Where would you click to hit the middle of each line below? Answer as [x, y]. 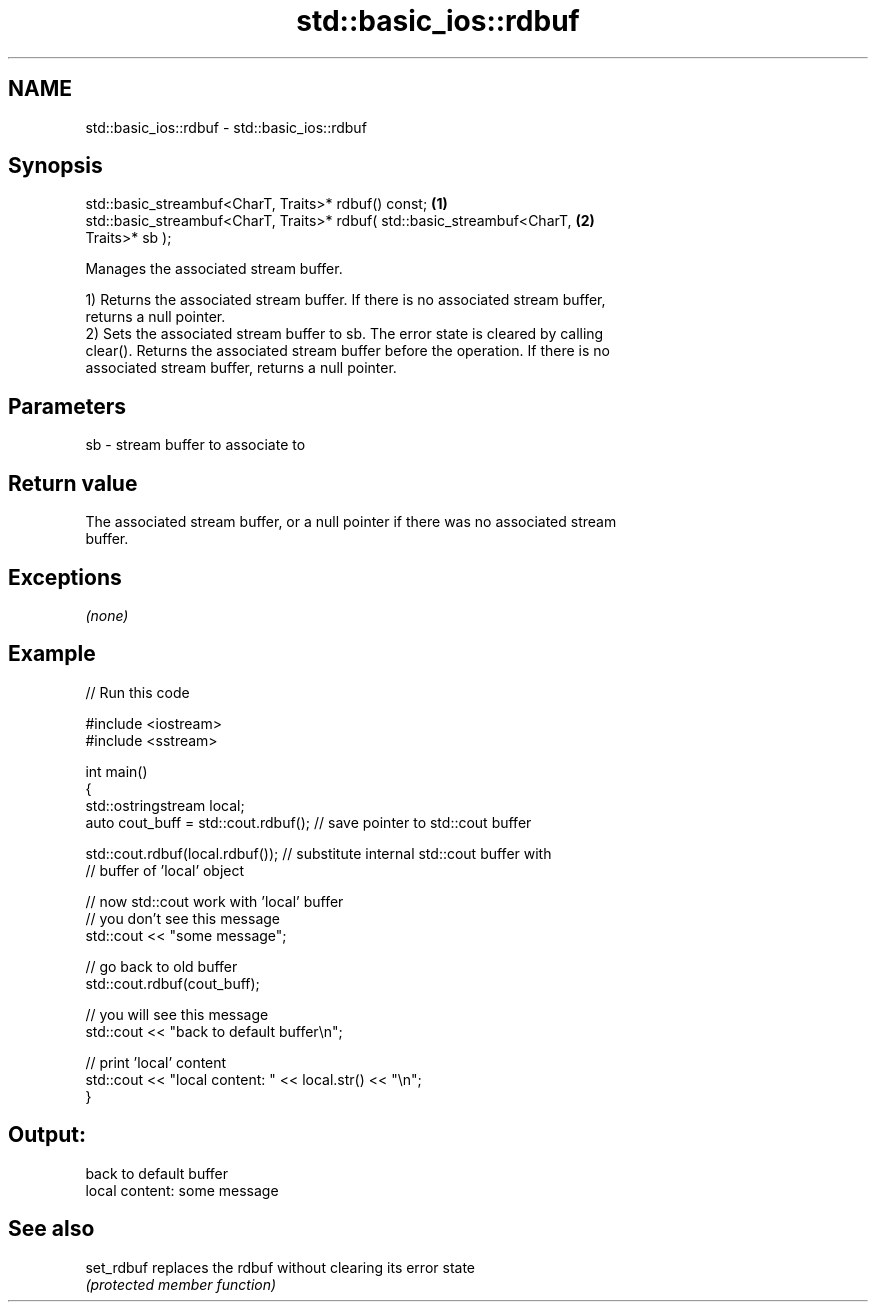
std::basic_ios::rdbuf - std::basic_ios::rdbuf [226, 127]
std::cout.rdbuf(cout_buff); [172, 983]
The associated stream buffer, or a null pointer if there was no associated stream [351, 522]
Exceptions [65, 577]
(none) [107, 615]
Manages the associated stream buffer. [214, 269]
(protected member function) [181, 1284]
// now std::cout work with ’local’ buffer [214, 901]
